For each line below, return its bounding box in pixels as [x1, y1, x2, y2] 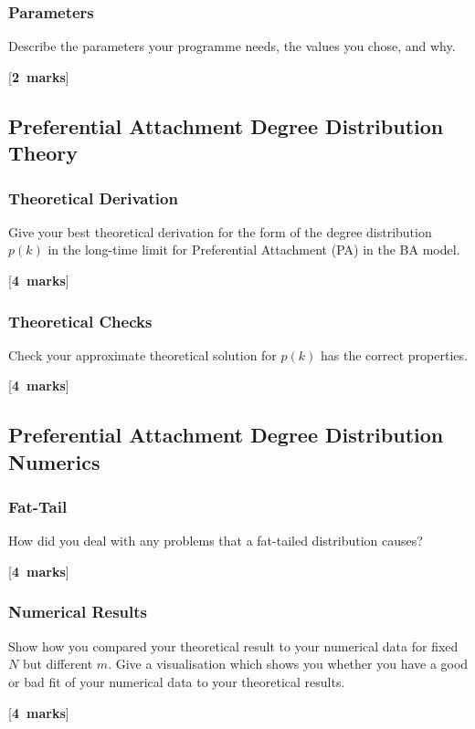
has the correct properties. [321, 345, 468, 364]
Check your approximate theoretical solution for [8, 345, 277, 364]
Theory [8, 139, 79, 167]
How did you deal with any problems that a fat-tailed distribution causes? [8, 531, 423, 550]
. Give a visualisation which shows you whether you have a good [108, 654, 469, 673]
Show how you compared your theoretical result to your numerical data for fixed [8, 636, 459, 655]
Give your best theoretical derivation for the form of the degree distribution [8, 222, 432, 241]
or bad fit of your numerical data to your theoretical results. [8, 672, 345, 691]
